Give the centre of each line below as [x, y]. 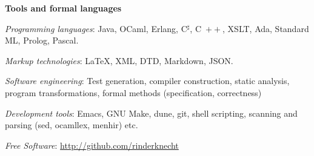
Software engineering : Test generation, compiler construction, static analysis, [147, 81]
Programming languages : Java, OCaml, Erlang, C [96, 28]
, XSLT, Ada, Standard [266, 28]
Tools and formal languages [63, 8]
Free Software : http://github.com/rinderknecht [92, 145]
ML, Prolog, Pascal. [42, 40]
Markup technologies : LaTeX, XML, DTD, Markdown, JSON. [119, 60]
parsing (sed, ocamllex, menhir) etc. [72, 125]
